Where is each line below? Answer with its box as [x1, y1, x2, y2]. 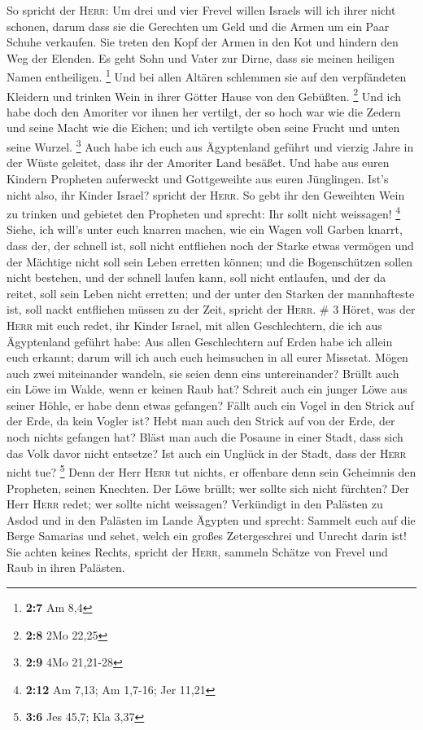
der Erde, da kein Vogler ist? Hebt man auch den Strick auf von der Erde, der [7, 412, 395, 429]
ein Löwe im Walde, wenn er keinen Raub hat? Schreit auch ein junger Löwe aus [7, 380, 408, 398]
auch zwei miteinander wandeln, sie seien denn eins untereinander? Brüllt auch [7, 364, 399, 381]
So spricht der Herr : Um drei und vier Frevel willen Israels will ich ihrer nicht [7, 2, 396, 18]
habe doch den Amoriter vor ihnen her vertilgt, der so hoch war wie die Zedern [7, 103, 401, 120]
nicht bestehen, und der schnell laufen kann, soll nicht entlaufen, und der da [7, 269, 386, 286]
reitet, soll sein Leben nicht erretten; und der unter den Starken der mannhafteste [7, 284, 415, 301]
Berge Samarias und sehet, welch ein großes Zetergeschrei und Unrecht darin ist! [7, 527, 407, 544]
